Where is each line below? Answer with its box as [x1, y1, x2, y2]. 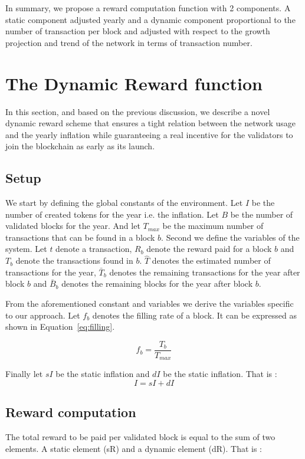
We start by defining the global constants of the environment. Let [5, 196, 243, 209]
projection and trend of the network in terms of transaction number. [5, 36, 252, 48]
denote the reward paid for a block [146, 242, 272, 255]
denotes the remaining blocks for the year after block [61, 277, 253, 290]
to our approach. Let [5, 309, 80, 321]
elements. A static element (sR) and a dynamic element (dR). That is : [5, 442, 263, 454]
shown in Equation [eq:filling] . [5, 320, 115, 333]
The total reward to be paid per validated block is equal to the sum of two [5, 431, 276, 443]
